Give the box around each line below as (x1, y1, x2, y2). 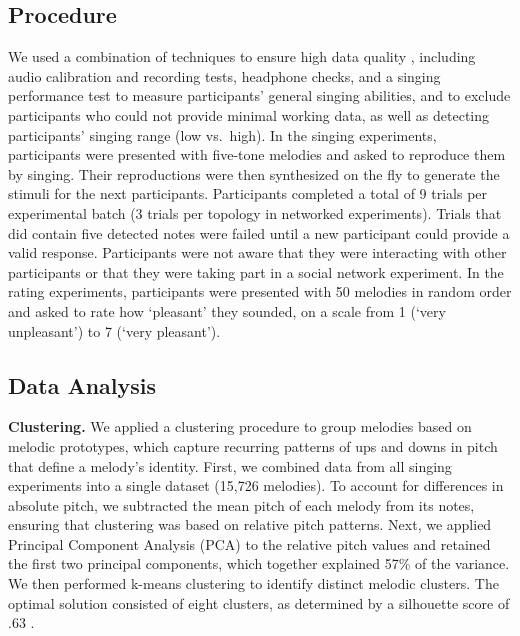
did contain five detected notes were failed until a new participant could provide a (8, 222, 510, 243)
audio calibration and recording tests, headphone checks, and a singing (8, 65, 441, 86)
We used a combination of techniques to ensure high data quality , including (8, 46, 476, 67)
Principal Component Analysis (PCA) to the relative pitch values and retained (8, 533, 491, 554)
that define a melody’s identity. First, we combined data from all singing (8, 455, 452, 476)
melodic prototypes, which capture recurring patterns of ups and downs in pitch (8, 435, 498, 456)
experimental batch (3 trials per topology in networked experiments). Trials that (8, 202, 502, 223)
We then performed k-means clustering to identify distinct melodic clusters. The (8, 573, 499, 594)
